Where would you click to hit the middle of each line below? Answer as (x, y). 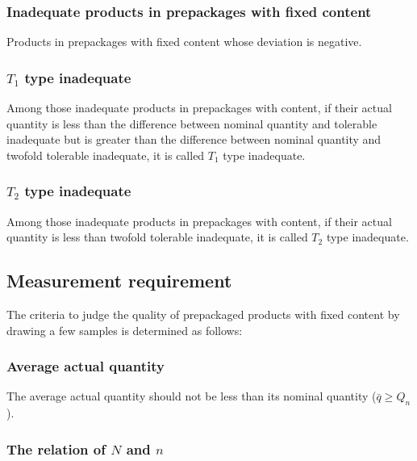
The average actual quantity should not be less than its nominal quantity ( (192, 396)
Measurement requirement (119, 281)
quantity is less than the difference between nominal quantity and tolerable (192, 123)
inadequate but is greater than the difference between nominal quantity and (194, 139)
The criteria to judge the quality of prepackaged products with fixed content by (203, 314)
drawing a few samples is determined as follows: (125, 330)
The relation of (56, 448)
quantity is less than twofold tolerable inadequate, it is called (157, 237)
